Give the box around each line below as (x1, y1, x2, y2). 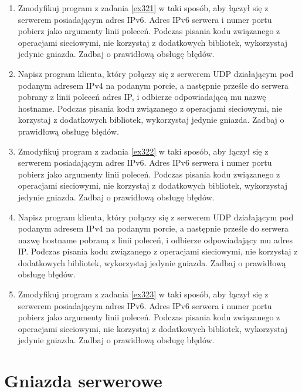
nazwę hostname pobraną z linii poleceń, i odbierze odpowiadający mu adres (18, 233, 293, 246)
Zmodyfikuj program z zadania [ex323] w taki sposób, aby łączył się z (18, 288, 269, 300)
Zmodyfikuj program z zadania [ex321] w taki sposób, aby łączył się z (18, 2, 269, 14)
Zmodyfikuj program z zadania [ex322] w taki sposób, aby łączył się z (18, 145, 269, 157)
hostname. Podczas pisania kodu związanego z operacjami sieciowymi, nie (18, 102, 283, 114)
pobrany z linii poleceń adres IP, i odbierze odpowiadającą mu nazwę (18, 91, 266, 103)
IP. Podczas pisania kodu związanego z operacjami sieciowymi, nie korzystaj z (18, 245, 298, 257)
